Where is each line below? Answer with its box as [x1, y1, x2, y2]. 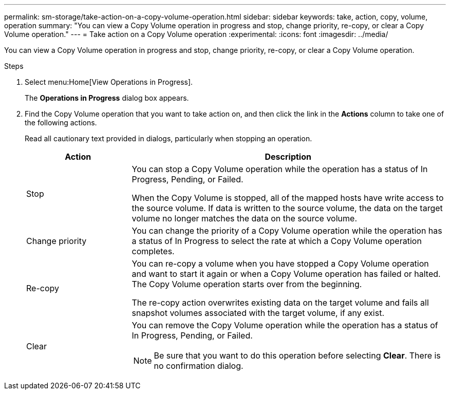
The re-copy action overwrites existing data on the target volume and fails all [132, 297, 429, 308]
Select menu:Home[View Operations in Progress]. [25, 78, 193, 86]
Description [265, 152, 311, 162]
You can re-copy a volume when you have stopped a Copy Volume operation [132, 258, 429, 269]
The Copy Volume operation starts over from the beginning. [132, 279, 362, 289]
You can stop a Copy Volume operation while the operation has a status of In [132, 164, 428, 174]
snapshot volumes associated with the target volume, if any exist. [132, 308, 385, 318]
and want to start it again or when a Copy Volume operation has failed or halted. [132, 269, 441, 279]
